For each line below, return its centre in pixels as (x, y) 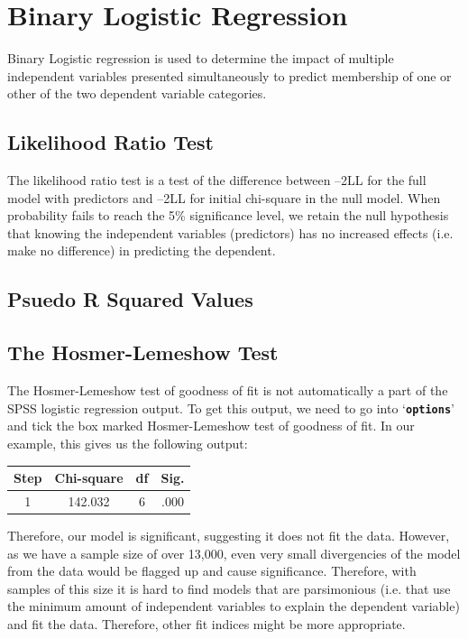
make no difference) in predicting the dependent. (142, 250)
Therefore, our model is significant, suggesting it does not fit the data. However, (229, 535)
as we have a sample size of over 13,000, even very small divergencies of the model (234, 553)
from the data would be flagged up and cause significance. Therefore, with (212, 571)
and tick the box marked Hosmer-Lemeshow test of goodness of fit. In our (211, 426)
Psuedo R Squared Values (130, 299)
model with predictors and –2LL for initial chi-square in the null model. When (224, 197)
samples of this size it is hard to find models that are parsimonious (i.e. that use (229, 588)
